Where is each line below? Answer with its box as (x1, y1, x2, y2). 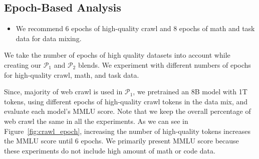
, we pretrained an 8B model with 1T (133, 86, 247, 97)
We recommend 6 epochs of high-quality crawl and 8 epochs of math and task (16, 23, 255, 34)
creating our (4, 59, 41, 70)
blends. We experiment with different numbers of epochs (78, 59, 251, 70)
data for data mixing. (16, 33, 82, 43)
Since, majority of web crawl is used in (4, 86, 123, 97)
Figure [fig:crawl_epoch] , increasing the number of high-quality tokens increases (4, 125, 250, 136)
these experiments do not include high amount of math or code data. (4, 145, 215, 155)
